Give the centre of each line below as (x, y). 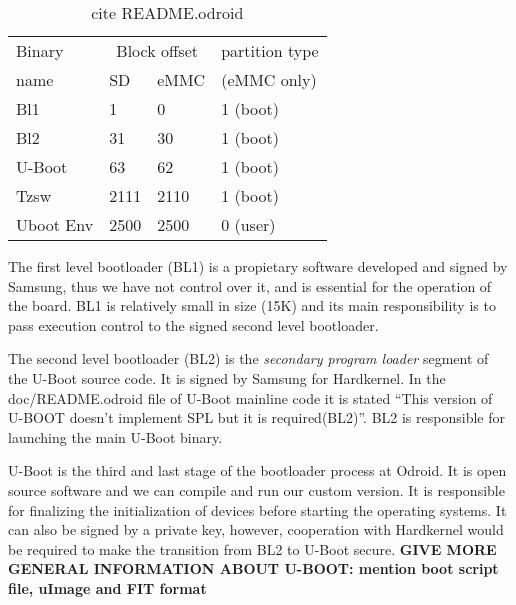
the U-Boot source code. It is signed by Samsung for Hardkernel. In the (227, 377)
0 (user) (248, 224)
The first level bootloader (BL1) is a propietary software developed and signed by (258, 266)
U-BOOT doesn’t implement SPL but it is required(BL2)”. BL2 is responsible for (256, 417)
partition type (270, 50)
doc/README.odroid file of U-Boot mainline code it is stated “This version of (250, 397)
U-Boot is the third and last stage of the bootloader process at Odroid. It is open (257, 470)
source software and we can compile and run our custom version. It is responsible (256, 489)
